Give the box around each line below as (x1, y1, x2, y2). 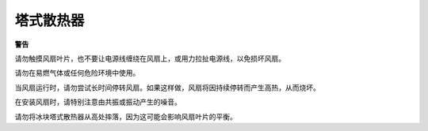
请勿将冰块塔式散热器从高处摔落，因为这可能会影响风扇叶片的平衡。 (14, 111, 237, 122)
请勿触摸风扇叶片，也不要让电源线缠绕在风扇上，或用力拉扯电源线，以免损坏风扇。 (14, 54, 285, 63)
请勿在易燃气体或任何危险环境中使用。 (14, 68, 140, 78)
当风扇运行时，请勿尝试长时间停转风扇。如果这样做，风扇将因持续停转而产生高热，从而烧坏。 (14, 83, 320, 92)
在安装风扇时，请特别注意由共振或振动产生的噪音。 (14, 97, 182, 107)
